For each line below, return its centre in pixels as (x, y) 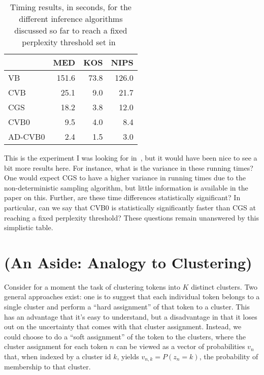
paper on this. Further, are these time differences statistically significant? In (122, 197)
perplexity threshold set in (69, 42)
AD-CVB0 (27, 136)
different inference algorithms (71, 19)
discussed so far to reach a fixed (71, 30)
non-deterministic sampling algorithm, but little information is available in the (126, 187)
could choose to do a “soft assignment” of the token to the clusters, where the (125, 336)
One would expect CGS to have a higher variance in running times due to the (125, 178)
